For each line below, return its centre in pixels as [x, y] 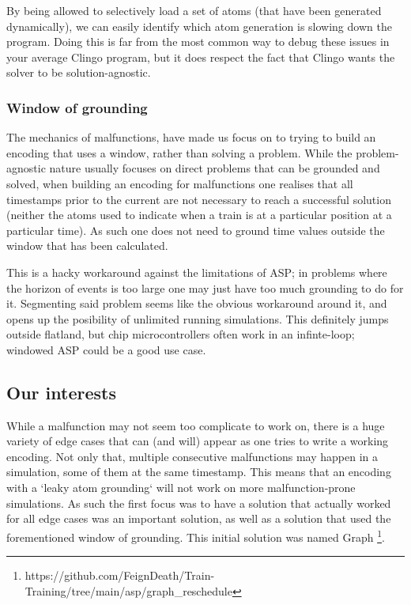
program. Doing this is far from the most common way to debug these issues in [198, 42]
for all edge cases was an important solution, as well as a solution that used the [199, 518]
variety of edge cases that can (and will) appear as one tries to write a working [198, 441]
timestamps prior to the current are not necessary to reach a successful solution [199, 199]
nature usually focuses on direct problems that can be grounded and [215, 168]
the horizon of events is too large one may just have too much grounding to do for [205, 287]
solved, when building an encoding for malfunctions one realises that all [180, 183]
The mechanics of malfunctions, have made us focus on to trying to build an [191, 137]
